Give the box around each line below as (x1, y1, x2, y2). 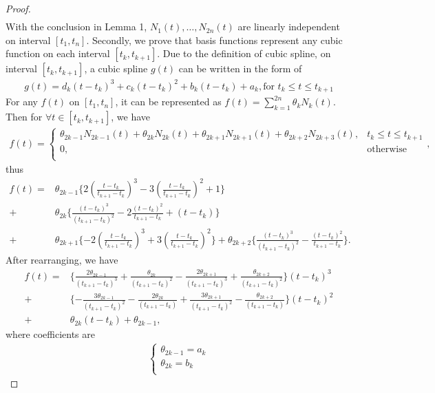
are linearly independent (237, 19, 340, 34)
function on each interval (6, 46, 110, 61)
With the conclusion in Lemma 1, (6, 19, 147, 34)
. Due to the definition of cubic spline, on (157, 46, 331, 61)
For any (6, 94, 38, 109)
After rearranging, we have (6, 253, 118, 267)
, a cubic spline (84, 61, 148, 76)
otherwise (367, 144, 407, 154)
